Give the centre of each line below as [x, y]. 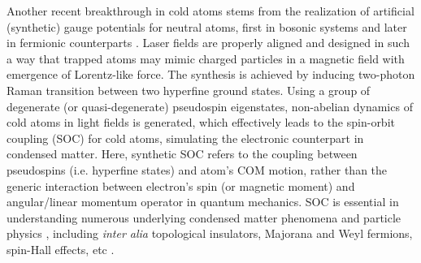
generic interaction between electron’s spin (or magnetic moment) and [181, 185]
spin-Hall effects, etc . [61, 249]
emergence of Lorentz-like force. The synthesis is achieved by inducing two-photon [211, 74]
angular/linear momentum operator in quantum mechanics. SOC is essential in [203, 202]
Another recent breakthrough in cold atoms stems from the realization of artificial [210, 11]
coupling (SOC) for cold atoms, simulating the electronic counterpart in [185, 138]
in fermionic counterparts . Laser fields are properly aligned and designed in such [208, 43]
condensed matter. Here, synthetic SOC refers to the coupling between [182, 154]
